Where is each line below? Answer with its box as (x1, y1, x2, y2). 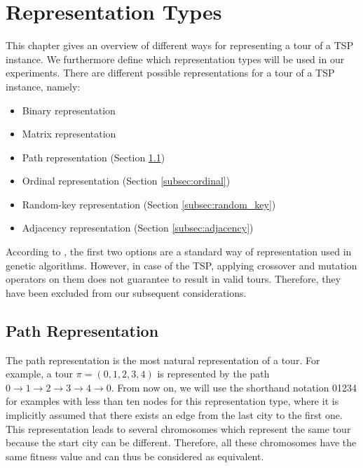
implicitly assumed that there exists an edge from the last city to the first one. (6, 408, 343, 422)
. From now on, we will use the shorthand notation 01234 (111, 380, 357, 394)
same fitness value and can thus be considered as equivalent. (6, 448, 264, 463)
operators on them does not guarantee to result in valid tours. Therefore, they (6, 272, 341, 286)
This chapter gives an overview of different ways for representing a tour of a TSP (6, 38, 354, 53)
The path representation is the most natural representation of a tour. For (6, 352, 320, 367)
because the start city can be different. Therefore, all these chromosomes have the (6, 435, 357, 450)
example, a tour (6, 366, 74, 381)
